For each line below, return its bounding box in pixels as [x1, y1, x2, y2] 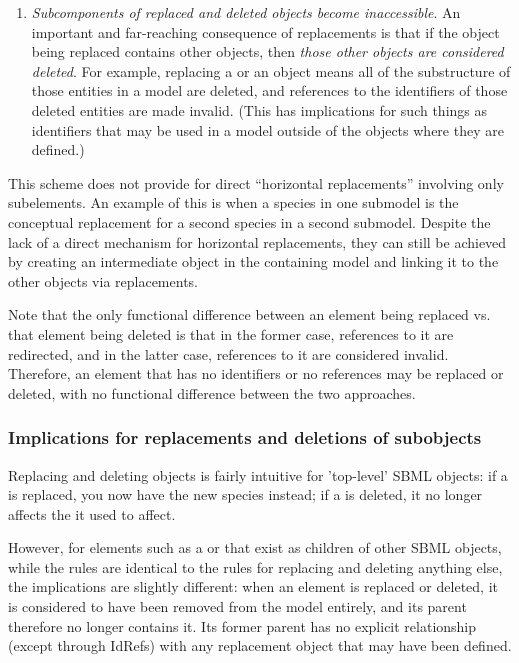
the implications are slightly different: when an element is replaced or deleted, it [8, 576, 498, 597]
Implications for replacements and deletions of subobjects [8, 425, 482, 450]
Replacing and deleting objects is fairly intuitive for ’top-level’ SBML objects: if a [8, 464, 508, 485]
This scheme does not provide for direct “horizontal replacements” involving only [8, 172, 504, 193]
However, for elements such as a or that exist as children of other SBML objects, [8, 537, 502, 558]
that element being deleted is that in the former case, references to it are [8, 323, 454, 344]
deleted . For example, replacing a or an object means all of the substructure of [31, 60, 511, 81]
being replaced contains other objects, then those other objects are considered [31, 41, 504, 62]
